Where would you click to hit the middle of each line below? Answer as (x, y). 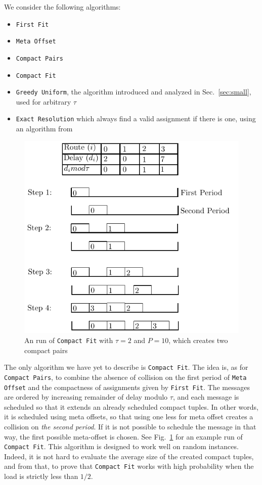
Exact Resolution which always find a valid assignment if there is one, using (136, 118)
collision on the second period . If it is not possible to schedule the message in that (130, 427)
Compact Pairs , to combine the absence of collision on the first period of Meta (125, 377)
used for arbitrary (43, 101)
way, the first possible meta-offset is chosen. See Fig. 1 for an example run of (123, 436)
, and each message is (206, 397)
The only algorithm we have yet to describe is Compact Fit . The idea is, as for (126, 367)
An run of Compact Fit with (69, 340)
